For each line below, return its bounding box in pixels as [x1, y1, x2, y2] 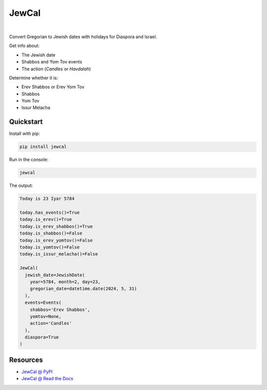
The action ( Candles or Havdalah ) [21, 66, 91, 72]
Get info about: [9, 43, 40, 49]
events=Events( [25, 300, 62, 305]
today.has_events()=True [19, 210, 80, 215]
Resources [9, 355, 43, 364]
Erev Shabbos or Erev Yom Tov [21, 84, 85, 90]
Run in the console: [9, 156, 49, 163]
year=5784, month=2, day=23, [30, 279, 101, 285]
